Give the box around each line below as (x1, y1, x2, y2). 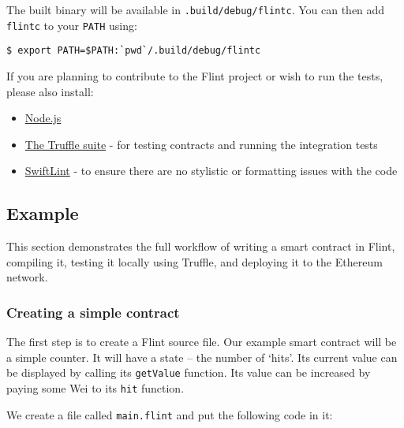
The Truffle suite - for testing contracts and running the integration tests (24, 136, 378, 152)
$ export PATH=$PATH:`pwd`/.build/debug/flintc (6, 45, 261, 57)
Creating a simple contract (6, 302, 180, 322)
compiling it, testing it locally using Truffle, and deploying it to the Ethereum (6, 253, 383, 270)
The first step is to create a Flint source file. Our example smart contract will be (6, 333, 397, 350)
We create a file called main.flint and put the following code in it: (6, 406, 333, 422)
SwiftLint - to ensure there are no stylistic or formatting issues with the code (24, 162, 398, 179)
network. (6, 269, 48, 285)
